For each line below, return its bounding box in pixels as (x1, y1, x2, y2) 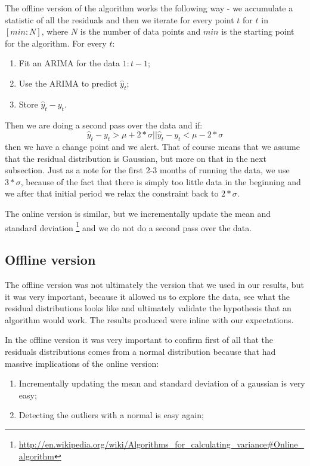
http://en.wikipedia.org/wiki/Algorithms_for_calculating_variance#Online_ (18, 437, 305, 450)
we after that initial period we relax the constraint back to (5, 187, 219, 200)
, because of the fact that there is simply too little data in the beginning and (20, 175, 301, 188)
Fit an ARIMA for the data (18, 57, 120, 69)
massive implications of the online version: (5, 357, 159, 369)
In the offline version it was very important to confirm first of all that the (5, 333, 273, 346)
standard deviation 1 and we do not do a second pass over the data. (5, 219, 252, 234)
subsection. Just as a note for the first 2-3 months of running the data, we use (5, 164, 290, 176)
